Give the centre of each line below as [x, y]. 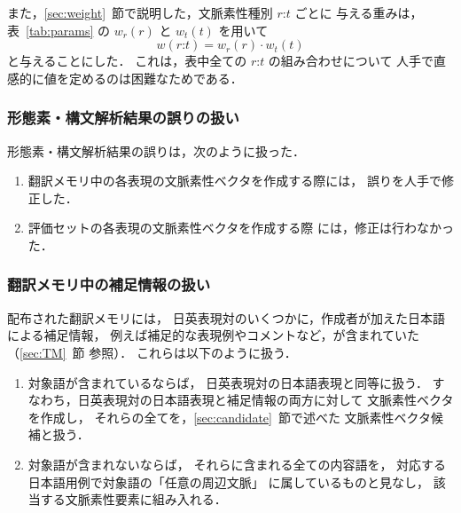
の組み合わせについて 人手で [351, 61]
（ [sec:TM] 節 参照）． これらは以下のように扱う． [152, 352]
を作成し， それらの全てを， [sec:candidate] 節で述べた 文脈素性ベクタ [230, 417]
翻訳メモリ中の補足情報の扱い [109, 284]
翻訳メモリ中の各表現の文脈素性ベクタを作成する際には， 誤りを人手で [234, 181]
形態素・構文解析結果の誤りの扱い [123, 118]
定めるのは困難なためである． [156, 78]
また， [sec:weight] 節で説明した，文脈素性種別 [140, 12]
